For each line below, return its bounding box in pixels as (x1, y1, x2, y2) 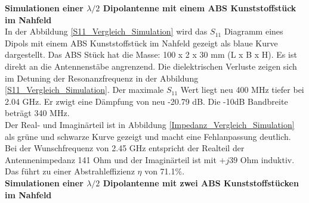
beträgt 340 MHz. (5, 107, 70, 119)
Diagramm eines (224, 25, 283, 38)
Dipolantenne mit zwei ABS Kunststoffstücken (103, 176, 299, 189)
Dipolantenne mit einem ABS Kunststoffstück (103, 2, 296, 14)
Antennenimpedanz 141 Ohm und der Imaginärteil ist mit (5, 153, 217, 165)
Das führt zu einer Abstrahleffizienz (5, 165, 135, 177)
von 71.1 (144, 165, 175, 177)
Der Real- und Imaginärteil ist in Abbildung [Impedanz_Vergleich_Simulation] (5, 118, 295, 130)
